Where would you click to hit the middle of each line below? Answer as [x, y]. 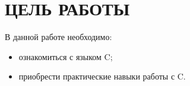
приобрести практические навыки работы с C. [102, 76]
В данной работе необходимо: [58, 37]
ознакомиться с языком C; [66, 56]
